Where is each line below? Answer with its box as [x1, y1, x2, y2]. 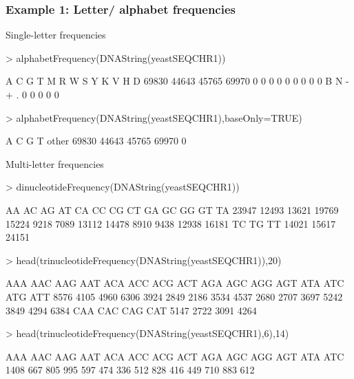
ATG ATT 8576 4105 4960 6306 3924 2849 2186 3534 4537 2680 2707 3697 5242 [6, 289, 343, 303]
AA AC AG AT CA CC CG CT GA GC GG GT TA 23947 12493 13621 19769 [6, 202, 339, 217]
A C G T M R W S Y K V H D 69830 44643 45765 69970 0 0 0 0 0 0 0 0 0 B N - [6, 74, 349, 88]
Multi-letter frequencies [6, 156, 104, 171]
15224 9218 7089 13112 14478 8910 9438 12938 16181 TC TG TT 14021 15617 [6, 216, 336, 230]
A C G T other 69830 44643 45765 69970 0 [6, 133, 187, 148]
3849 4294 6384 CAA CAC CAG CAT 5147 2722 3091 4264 [6, 303, 257, 317]
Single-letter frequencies [6, 28, 106, 42]
